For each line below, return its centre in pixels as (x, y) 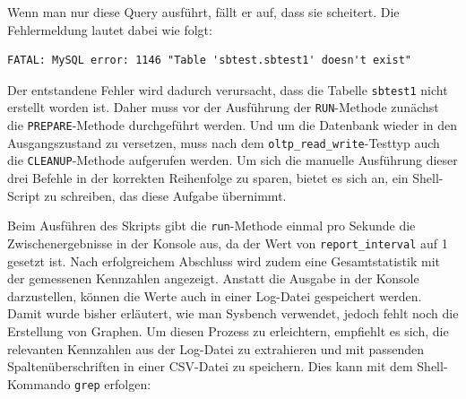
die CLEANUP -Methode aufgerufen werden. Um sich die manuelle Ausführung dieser (233, 160)
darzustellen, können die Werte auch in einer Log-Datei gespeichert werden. (215, 295)
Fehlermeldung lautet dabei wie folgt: (110, 29)
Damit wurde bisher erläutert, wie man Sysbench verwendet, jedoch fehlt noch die (233, 313)
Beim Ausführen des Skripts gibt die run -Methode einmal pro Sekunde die (211, 226)
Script (24, 195)
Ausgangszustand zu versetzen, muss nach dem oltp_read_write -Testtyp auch (224, 142)
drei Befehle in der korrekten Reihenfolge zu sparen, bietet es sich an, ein (208, 178)
